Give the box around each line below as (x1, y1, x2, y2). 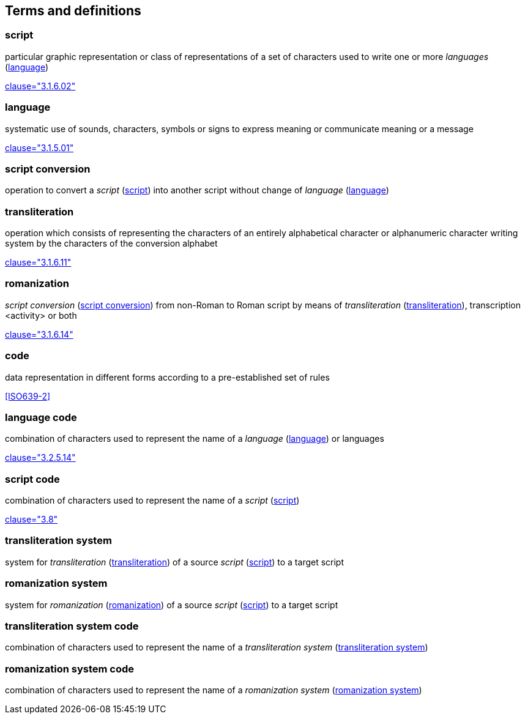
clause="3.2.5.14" (5, 452, 76, 463)
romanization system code (5, 662, 134, 675)
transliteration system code (5, 619, 139, 632)
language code (5, 411, 77, 423)
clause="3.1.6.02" (5, 80, 76, 91)
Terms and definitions (5, 3, 141, 18)
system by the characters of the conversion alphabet (5, 238, 218, 249)
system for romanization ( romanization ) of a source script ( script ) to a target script (5, 599, 338, 610)
